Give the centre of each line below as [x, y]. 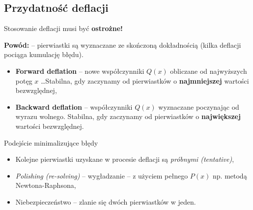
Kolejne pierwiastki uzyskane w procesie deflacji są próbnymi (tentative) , [125, 159]
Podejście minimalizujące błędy [51, 142]
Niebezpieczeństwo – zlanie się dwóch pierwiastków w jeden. [106, 201]
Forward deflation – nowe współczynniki [80, 71]
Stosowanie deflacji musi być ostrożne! [63, 28]
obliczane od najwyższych [209, 71]
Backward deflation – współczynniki [74, 106]
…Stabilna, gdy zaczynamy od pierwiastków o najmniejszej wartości [145, 80]
